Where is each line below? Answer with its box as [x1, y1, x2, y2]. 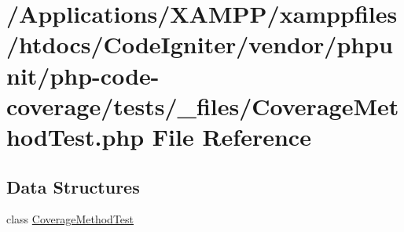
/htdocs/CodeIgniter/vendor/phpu [6, 28, 393, 60]
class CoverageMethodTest [6, 211, 134, 227]
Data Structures [6, 174, 140, 198]
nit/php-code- [6, 59, 160, 91]
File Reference [152, 120, 311, 152]
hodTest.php [6, 120, 145, 152]
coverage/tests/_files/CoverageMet [6, 89, 399, 121]
